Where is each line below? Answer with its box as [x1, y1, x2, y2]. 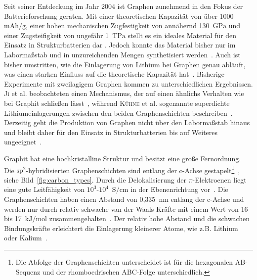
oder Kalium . [4, 233, 47, 243]
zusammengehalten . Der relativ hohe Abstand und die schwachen [49, 213, 250, 224]
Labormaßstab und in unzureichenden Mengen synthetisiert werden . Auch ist [4, 49, 241, 59]
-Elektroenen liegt [192, 174, 247, 185]
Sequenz [15, 266, 41, 277]
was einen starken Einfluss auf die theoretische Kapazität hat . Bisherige [4, 69, 224, 79]
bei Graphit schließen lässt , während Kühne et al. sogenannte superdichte [4, 97, 230, 108]
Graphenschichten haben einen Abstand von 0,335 [4, 193, 156, 204]
